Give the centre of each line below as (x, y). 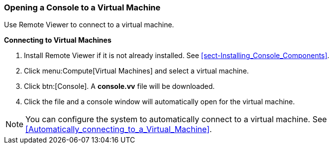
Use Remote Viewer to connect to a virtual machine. (89, 25)
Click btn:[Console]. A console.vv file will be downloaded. (119, 86)
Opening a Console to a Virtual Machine (82, 7)
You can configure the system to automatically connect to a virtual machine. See (176, 119)
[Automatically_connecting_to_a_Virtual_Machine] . (119, 129)
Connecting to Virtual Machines (58, 40)
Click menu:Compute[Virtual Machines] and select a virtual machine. (136, 71)
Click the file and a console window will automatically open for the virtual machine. (160, 102)
